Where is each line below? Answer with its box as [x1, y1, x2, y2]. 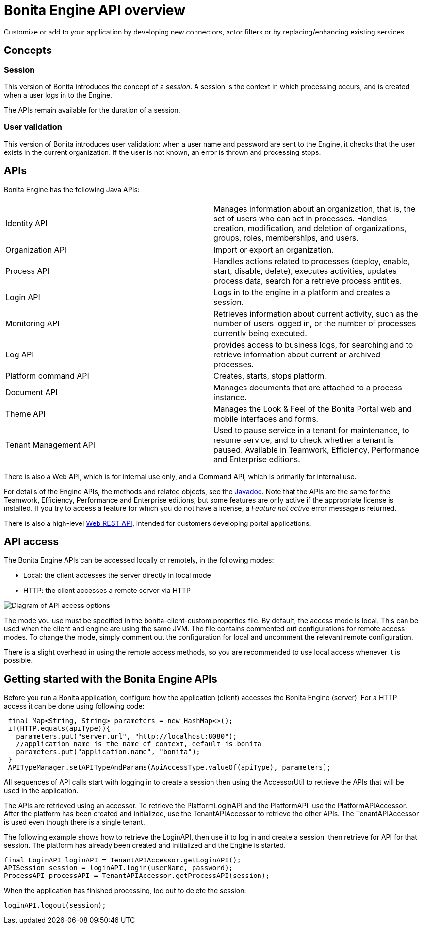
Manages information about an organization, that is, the [213, 203, 416, 214]
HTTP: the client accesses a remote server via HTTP [23, 586, 191, 595]
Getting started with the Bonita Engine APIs [4, 673, 217, 685]
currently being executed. [213, 328, 307, 338]
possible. [4, 656, 33, 665]
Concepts [4, 44, 52, 57]
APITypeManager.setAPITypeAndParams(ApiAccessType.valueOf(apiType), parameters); [8, 763, 331, 772]
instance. [213, 392, 247, 402]
